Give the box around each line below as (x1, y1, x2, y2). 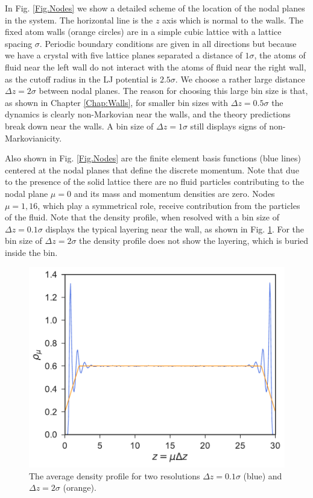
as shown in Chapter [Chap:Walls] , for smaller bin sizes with (5, 96, 229, 108)
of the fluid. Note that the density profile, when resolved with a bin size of (5, 211, 279, 223)
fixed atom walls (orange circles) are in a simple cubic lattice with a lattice (5, 25, 282, 38)
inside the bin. (5, 246, 58, 258)
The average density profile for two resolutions (29, 469, 200, 482)
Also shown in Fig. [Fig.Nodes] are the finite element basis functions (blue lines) (5, 152, 301, 164)
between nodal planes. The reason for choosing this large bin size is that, (39, 84, 308, 97)
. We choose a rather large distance (175, 72, 305, 85)
